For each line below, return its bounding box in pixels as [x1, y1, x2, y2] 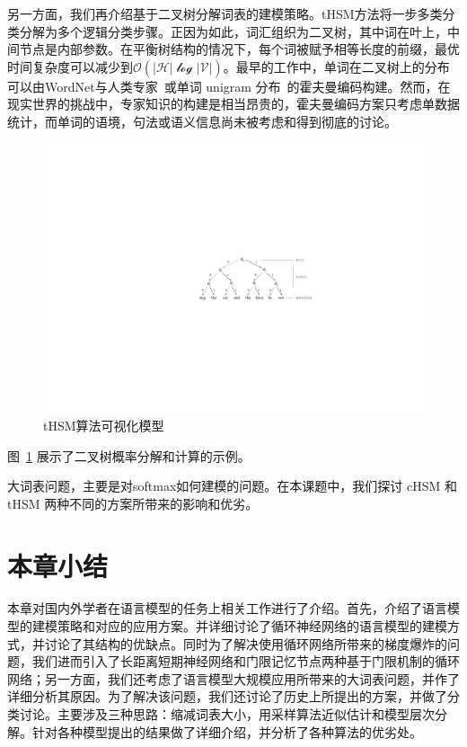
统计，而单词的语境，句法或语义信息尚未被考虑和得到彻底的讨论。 [7, 111, 397, 130]
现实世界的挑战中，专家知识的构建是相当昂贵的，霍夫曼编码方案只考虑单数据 [7, 94, 460, 113]
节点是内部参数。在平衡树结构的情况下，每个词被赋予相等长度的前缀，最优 [19, 40, 460, 58]
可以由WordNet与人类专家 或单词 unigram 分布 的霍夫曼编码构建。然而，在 [7, 76, 451, 95]
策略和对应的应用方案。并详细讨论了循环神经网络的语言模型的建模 [57, 617, 447, 636]
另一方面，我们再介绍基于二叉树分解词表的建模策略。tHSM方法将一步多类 [7, 4, 443, 22]
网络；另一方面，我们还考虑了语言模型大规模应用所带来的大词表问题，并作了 [7, 669, 460, 688]
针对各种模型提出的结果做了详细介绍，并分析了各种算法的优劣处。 [31, 722, 422, 741]
